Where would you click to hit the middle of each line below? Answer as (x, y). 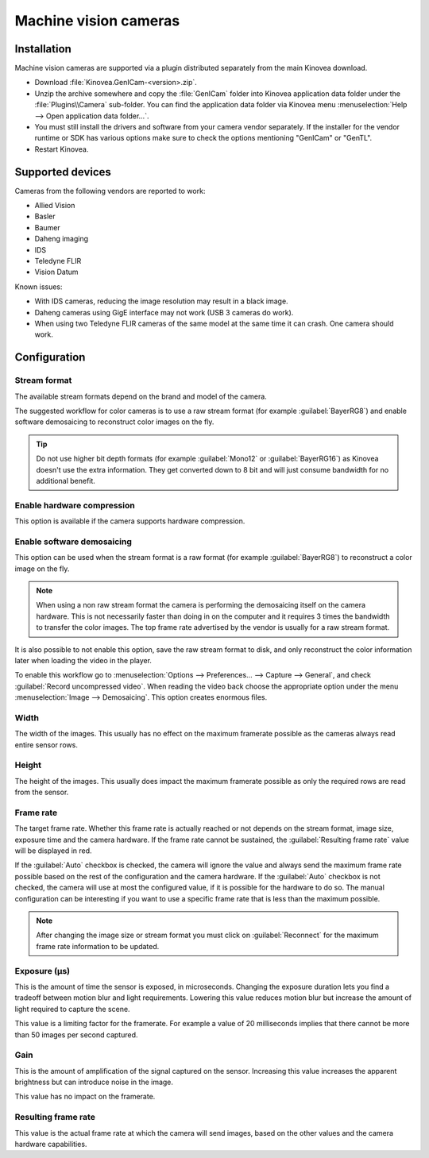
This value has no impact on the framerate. (85, 1097)
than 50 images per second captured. (76, 1034)
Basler (45, 216)
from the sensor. (42, 792)
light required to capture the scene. (72, 1009)
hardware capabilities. (51, 1144)
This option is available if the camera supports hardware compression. (130, 521)
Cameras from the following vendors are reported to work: (110, 191)
